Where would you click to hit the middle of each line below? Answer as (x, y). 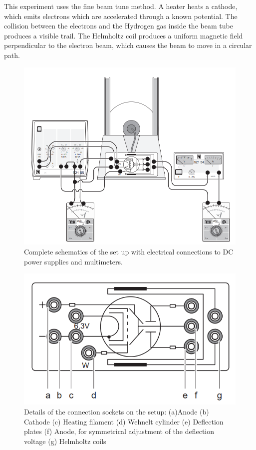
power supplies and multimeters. (73, 261)
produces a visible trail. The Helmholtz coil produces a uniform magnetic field (124, 35)
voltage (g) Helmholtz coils (65, 441)
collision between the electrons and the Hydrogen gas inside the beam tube (119, 26)
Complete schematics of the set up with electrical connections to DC (129, 251)
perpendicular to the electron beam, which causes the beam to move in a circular (128, 45)
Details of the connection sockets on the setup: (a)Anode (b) (117, 411)
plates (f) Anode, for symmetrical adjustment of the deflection (119, 431)
